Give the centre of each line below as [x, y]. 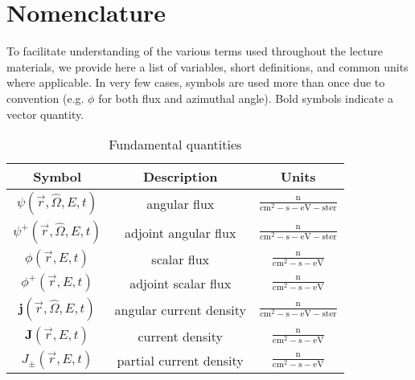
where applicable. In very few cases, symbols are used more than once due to [196, 82]
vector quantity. [45, 114]
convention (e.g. [45, 98]
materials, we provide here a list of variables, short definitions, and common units [207, 66]
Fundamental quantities [175, 145]
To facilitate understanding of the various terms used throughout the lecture [195, 51]
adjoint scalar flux [181, 283]
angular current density [180, 309]
